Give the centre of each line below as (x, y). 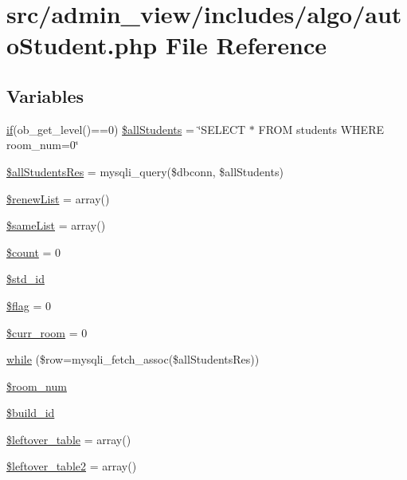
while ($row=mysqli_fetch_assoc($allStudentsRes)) (133, 359)
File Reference (246, 45)
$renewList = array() (58, 198)
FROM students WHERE (321, 129)
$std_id (25, 279)
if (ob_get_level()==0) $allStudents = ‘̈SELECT (126, 129)
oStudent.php (82, 45)
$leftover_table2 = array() (72, 466)
